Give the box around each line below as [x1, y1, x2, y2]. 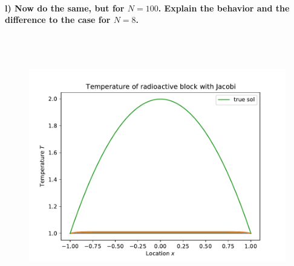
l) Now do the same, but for [5, 1, 125, 14]
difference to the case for [5, 13, 111, 26]
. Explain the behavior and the [158, 1, 290, 14]
